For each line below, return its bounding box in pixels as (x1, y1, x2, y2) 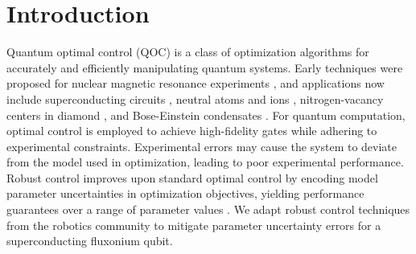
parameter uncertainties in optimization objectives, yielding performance (6, 185, 365, 202)
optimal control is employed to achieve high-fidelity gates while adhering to (6, 122, 377, 139)
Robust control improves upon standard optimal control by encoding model (6, 169, 378, 186)
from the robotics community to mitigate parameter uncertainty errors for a (6, 216, 381, 233)
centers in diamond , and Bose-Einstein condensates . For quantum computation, (6, 106, 406, 123)
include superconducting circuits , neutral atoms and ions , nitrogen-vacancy (6, 90, 384, 107)
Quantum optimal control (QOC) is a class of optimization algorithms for (6, 43, 369, 60)
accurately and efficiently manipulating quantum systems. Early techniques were (6, 59, 403, 76)
